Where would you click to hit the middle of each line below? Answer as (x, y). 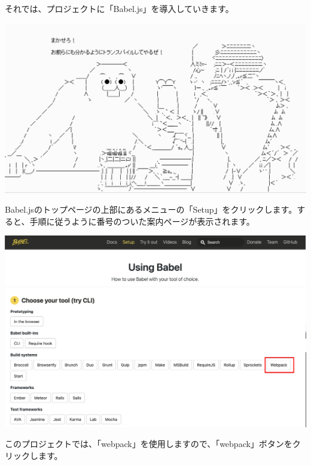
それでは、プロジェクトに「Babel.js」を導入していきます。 (119, 8)
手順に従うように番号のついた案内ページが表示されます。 (142, 221)
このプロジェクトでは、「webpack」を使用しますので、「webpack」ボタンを (149, 444)
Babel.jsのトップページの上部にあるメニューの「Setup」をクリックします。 (151, 209)
